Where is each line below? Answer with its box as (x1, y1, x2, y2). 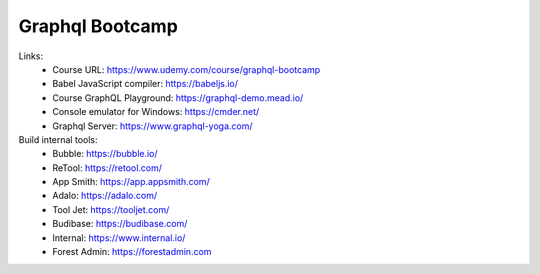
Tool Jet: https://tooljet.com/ (52, 203, 170, 215)
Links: (18, 50, 44, 62)
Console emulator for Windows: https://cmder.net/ (52, 106, 260, 118)
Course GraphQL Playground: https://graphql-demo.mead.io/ (52, 91, 304, 104)
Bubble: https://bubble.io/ (52, 148, 159, 160)
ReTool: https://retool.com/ (52, 161, 163, 174)
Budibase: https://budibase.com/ (52, 218, 188, 230)
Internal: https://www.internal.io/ (52, 231, 186, 244)
